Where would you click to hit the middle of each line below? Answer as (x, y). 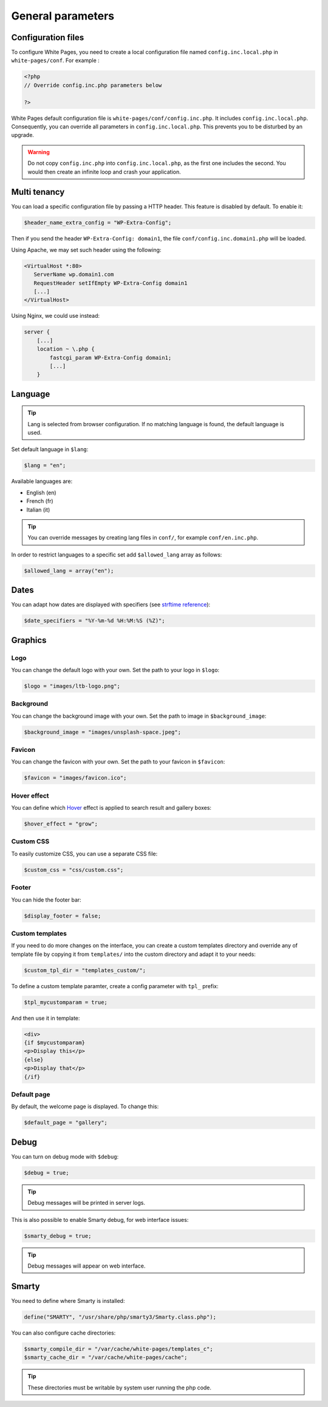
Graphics (29, 640)
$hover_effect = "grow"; (61, 824)
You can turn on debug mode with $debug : (65, 1156)
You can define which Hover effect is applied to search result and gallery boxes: (111, 808)
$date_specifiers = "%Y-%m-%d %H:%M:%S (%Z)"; (94, 621)
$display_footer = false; (63, 916)
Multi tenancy (38, 192)
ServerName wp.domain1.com (74, 275)
